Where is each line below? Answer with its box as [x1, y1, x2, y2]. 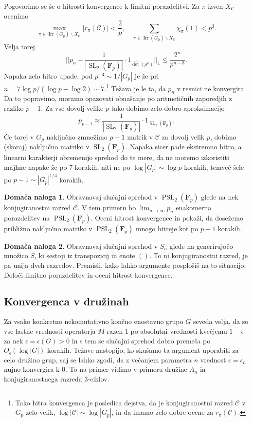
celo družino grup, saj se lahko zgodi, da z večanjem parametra [4, 354, 192, 364]
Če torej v [4, 131, 34, 141]
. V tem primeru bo [77, 202, 136, 213]
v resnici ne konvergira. [177, 83, 246, 93]
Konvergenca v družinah [4, 293, 129, 308]
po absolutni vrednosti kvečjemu [130, 326, 227, 336]
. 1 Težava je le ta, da [104, 81, 166, 93]
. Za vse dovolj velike [41, 103, 104, 113]
